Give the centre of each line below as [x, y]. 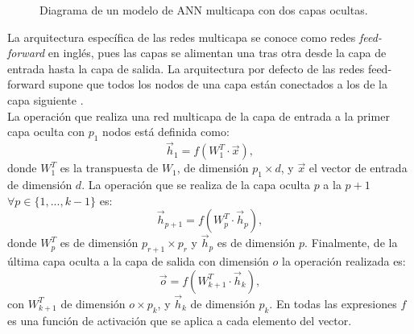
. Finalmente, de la [351, 243]
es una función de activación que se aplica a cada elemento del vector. [180, 320]
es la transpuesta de [109, 168]
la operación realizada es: [344, 261]
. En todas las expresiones [333, 303]
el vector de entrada [358, 168]
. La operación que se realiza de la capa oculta [196, 184]
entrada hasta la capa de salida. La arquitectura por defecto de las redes [186, 68]
